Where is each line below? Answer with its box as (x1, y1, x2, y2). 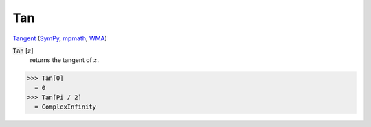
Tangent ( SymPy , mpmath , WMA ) (12, 34, 108, 42)
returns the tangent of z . (30, 56, 100, 64)
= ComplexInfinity (34, 103, 96, 111)
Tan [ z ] (12, 46, 34, 55)
